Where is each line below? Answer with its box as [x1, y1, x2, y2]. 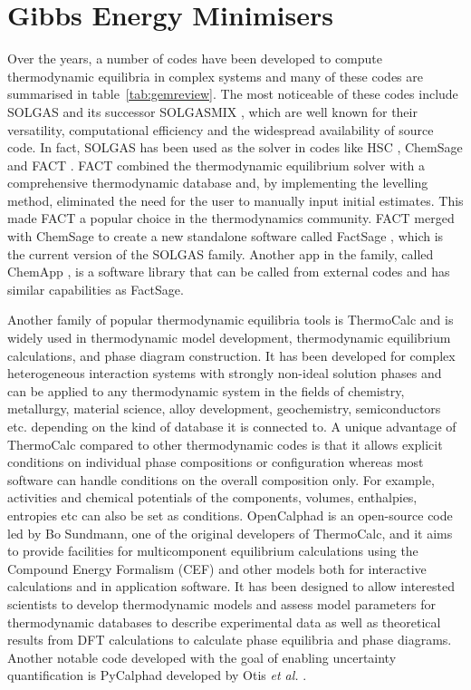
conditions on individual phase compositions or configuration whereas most [7, 452, 424, 471]
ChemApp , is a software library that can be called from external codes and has [7, 262, 450, 281]
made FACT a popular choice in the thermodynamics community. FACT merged [7, 209, 455, 228]
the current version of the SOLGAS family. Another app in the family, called [7, 244, 434, 263]
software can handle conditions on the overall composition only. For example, [7, 470, 435, 489]
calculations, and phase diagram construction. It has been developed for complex [7, 345, 456, 364]
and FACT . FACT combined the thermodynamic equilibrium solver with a [7, 155, 426, 174]
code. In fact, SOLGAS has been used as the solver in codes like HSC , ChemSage [7, 138, 463, 157]
